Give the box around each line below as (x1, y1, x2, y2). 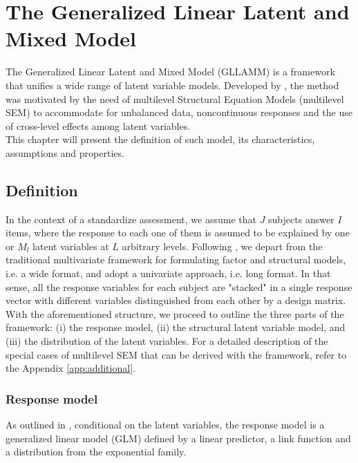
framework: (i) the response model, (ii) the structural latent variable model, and (6, 320, 346, 334)
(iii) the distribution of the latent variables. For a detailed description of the (6, 334, 328, 348)
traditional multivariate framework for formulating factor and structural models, (6, 252, 346, 267)
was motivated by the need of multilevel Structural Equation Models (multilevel (6, 91, 344, 106)
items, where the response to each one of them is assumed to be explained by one (6, 225, 350, 240)
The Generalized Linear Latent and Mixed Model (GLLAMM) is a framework (6, 64, 335, 79)
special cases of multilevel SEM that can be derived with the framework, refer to (6, 347, 347, 361)
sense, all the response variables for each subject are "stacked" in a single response (6, 279, 352, 294)
